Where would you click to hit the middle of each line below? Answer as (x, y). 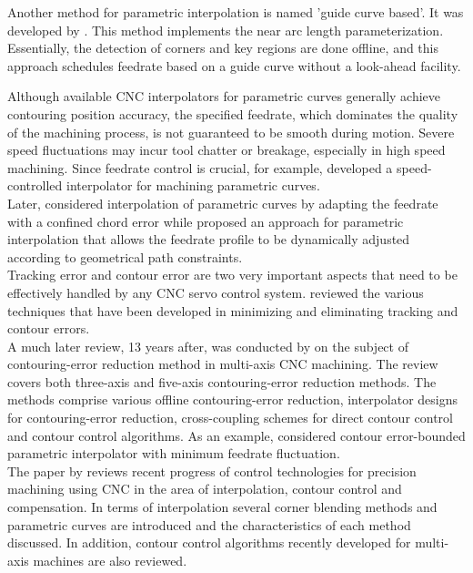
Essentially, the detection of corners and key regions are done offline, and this (223, 48)
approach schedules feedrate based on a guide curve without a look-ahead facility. (234, 65)
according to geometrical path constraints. (125, 256)
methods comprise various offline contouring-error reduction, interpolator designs (233, 399)
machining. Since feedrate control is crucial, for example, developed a (200, 167)
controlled (35, 185)
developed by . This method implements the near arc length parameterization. (226, 30)
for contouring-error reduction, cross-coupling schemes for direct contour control (230, 418)
